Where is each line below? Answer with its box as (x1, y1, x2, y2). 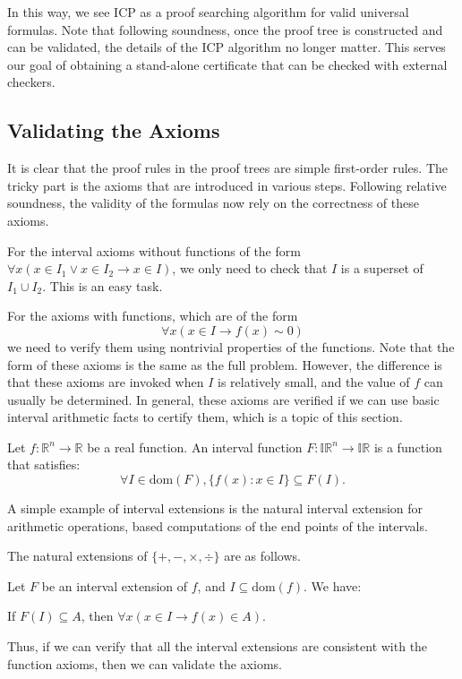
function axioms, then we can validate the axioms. (7, 654, 282, 673)
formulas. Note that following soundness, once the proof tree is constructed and (7, 20, 443, 39)
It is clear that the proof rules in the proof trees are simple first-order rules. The (7, 159, 449, 177)
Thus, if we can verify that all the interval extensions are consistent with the (7, 637, 428, 656)
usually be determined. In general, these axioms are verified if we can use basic (7, 390, 440, 408)
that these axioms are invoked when (7, 373, 204, 391)
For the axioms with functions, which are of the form (7, 306, 298, 325)
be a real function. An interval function (87, 437, 303, 456)
